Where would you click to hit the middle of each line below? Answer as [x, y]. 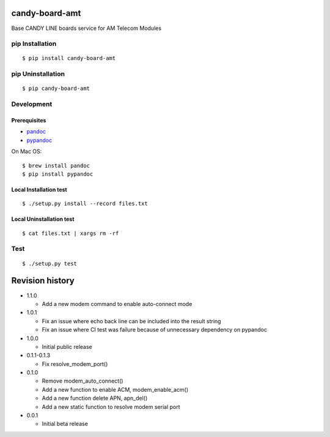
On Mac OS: [27, 151]
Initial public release [67, 346]
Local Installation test [39, 189]
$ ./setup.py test [50, 263]
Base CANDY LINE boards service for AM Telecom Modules [86, 28]
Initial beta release [65, 424]
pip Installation [34, 44]
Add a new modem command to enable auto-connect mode [117, 304]
